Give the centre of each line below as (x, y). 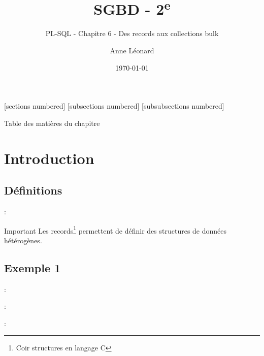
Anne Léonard (132, 51)
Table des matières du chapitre (52, 123)
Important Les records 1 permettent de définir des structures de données (115, 230)
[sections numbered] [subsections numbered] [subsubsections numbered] (114, 106)
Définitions (33, 190)
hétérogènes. (23, 240)
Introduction (49, 158)
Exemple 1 (32, 267)
